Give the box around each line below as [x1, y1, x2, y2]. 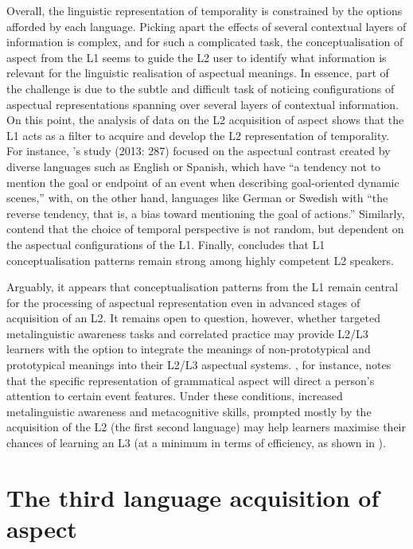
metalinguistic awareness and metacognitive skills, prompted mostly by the [6, 403, 372, 419]
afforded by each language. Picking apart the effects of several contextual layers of [6, 18, 407, 34]
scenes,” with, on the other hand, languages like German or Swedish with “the [6, 189, 388, 206]
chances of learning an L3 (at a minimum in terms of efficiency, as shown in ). [6, 434, 386, 451]
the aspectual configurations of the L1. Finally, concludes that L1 [6, 236, 325, 252]
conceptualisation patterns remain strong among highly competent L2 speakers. [6, 251, 394, 268]
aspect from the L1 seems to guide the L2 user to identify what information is [6, 49, 387, 65]
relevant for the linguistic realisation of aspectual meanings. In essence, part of [6, 64, 389, 81]
